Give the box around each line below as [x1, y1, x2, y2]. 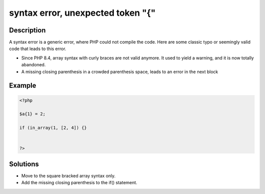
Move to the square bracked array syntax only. [21, 172, 116, 179]
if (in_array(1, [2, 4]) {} [19, 125, 87, 131]
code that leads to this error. [9, 46, 66, 52]
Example [9, 82, 36, 90]
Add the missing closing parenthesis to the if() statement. [21, 180, 137, 186]
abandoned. [21, 62, 46, 68]
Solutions [9, 160, 39, 168]
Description [9, 26, 46, 34]
